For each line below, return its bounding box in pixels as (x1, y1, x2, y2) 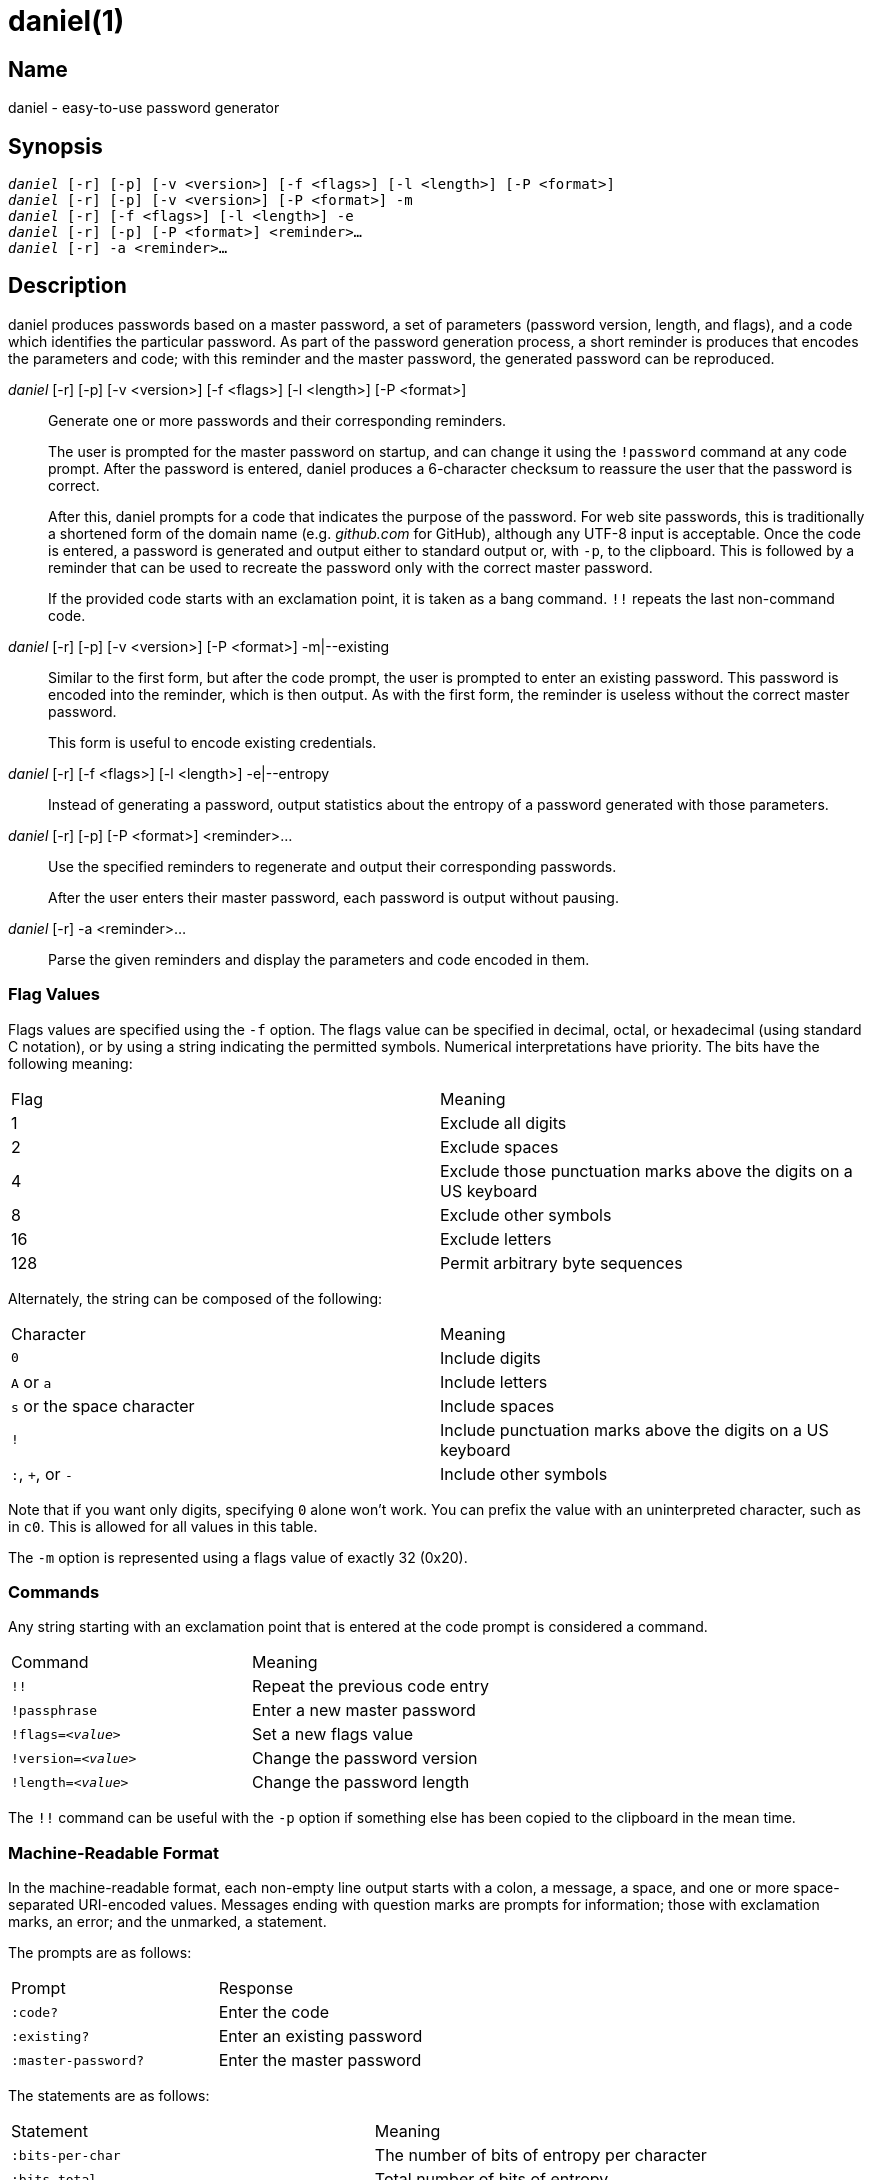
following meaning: (8, 1054, 133, 1072)
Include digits (440, 1347, 541, 1368)
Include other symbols (440, 1463, 608, 1484)
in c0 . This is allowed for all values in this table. (8, 1517, 318, 1535)
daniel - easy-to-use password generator (8, 99, 280, 117)
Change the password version (252, 1748, 478, 1769)
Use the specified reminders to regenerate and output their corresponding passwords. (48, 857, 617, 875)
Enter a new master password (252, 1700, 476, 1721)
